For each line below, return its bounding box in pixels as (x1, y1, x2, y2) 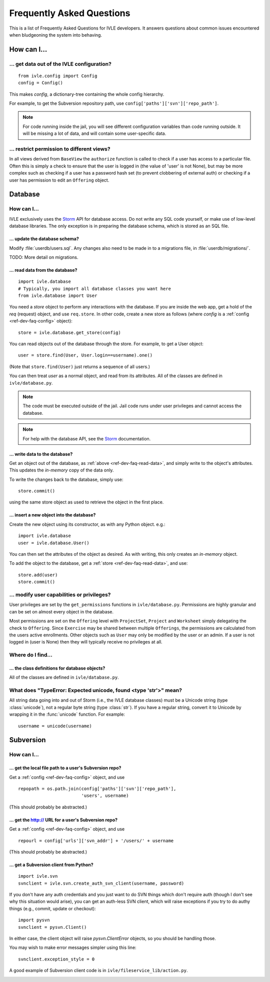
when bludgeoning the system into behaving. (9, 32, 102, 38)
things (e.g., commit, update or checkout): (9, 905, 96, 911)
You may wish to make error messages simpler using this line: (9, 944, 137, 950)
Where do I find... (9, 651, 52, 659)
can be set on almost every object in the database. (9, 608, 113, 614)
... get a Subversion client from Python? (9, 862, 93, 868)
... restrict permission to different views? (9, 145, 110, 152)
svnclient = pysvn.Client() (18, 924, 87, 930)
